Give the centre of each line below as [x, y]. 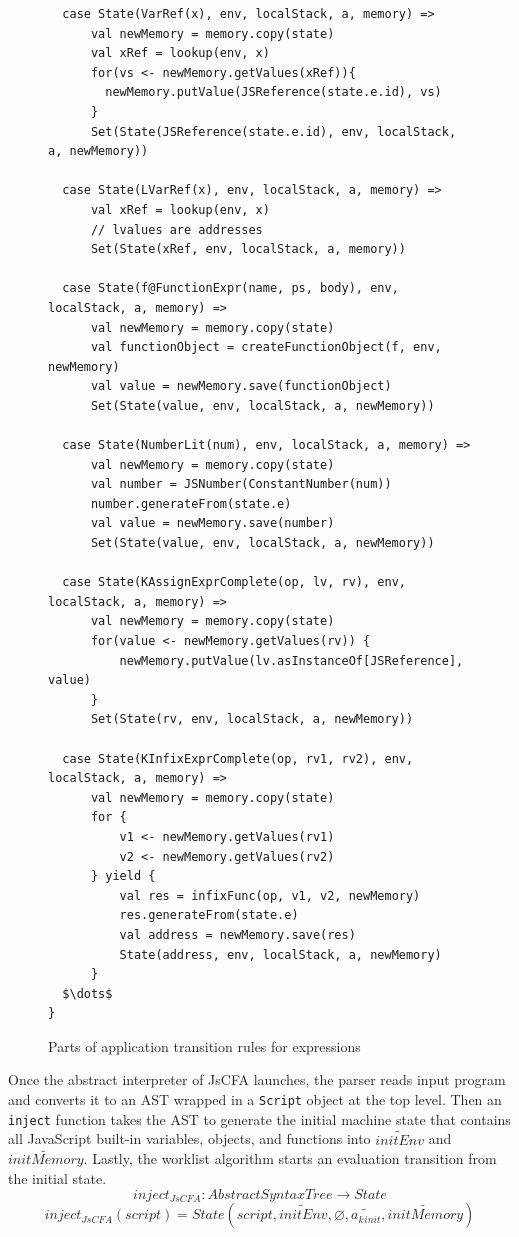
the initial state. [57, 1178]
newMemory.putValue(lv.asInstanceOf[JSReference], [291, 660]
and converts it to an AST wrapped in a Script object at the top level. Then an [255, 1099]
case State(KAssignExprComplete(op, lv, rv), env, [234, 582]
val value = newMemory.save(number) [212, 523]
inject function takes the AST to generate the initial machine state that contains [259, 1118]
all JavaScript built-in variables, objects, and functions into [189, 1138]
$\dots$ [87, 993]
